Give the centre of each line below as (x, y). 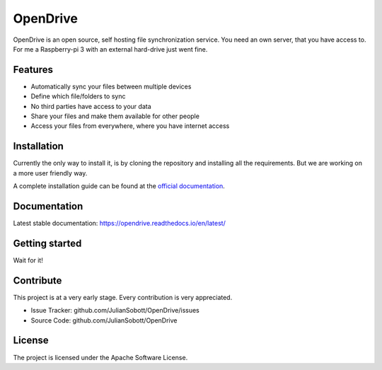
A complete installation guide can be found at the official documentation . (119, 186)
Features (33, 70)
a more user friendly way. (50, 173)
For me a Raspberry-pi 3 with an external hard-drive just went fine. (110, 49)
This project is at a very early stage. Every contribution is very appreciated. (123, 297)
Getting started (47, 243)
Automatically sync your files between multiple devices (111, 86)
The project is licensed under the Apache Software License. (100, 357)
